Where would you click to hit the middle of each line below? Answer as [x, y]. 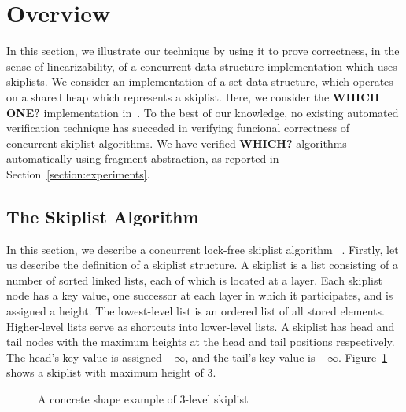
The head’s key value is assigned [84, 357]
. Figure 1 [363, 357]
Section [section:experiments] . [78, 173]
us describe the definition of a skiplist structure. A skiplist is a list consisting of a [202, 265]
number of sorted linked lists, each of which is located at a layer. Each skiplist [194, 280]
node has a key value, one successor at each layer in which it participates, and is [200, 295]
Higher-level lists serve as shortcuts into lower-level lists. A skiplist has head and [201, 326]
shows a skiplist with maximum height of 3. [111, 372]
